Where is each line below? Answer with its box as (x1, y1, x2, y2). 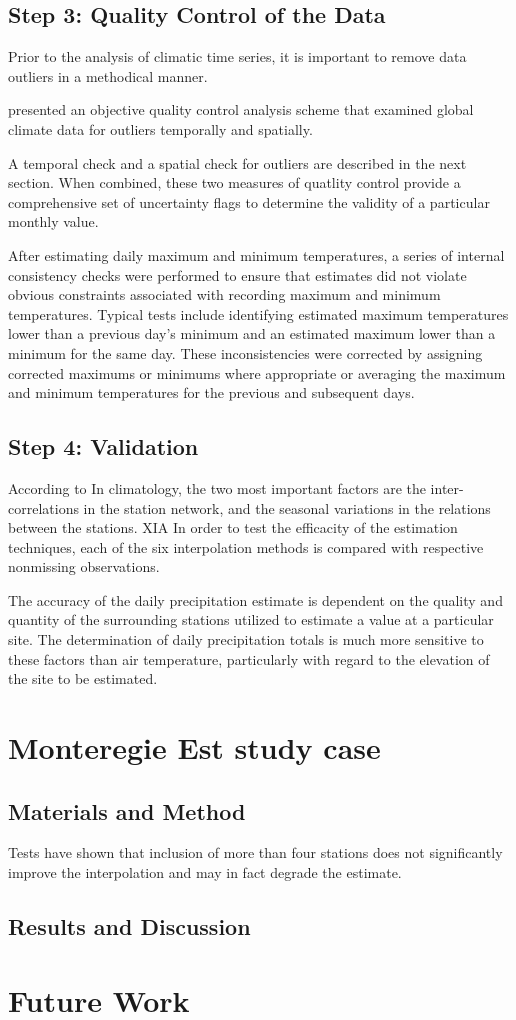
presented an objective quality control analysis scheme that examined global (8, 99, 474, 120)
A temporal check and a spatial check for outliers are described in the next (8, 152, 467, 173)
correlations (8, 497, 79, 518)
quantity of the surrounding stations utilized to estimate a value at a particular (8, 609, 494, 630)
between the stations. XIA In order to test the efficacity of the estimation (8, 517, 458, 538)
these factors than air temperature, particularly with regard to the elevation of (8, 648, 490, 669)
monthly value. (8, 211, 99, 232)
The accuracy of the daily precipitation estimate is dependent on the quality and (8, 589, 503, 610)
